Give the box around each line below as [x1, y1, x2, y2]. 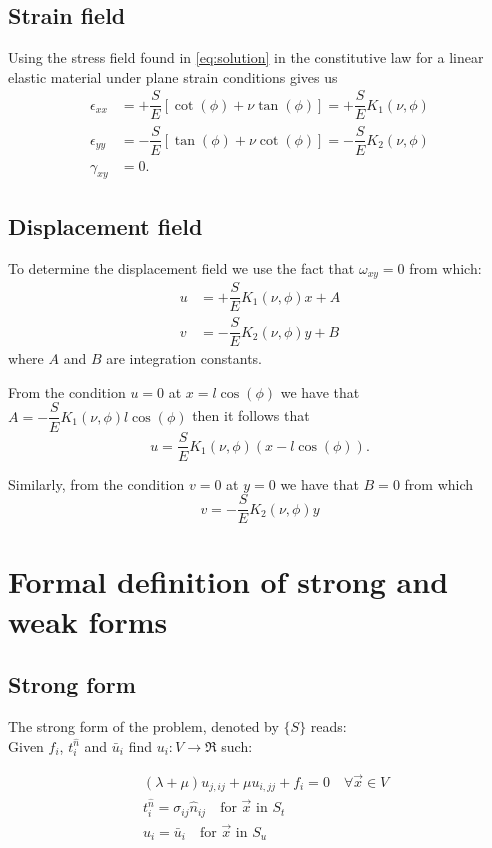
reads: [310, 715, 347, 736]
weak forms [8, 600, 168, 641]
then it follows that [192, 405, 310, 426]
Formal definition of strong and [8, 561, 449, 602]
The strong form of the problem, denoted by [8, 715, 279, 736]
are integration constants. [106, 348, 262, 369]
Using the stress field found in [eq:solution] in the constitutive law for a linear [8, 47, 484, 68]
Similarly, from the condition [8, 473, 185, 494]
